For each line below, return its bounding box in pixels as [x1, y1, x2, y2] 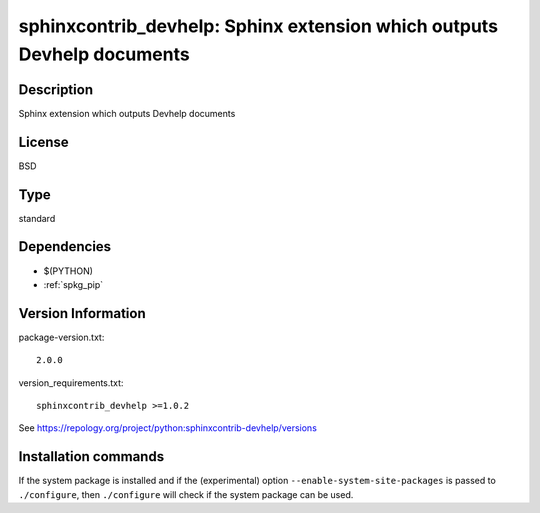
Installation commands [18, 448, 165, 465]
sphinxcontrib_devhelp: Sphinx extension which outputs [18, 15, 499, 37]
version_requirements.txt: [18, 376, 124, 389]
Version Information [18, 305, 146, 322]
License [18, 133, 69, 150]
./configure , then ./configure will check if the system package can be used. [18, 488, 354, 500]
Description [18, 81, 94, 98]
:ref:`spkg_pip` [43, 278, 104, 290]
